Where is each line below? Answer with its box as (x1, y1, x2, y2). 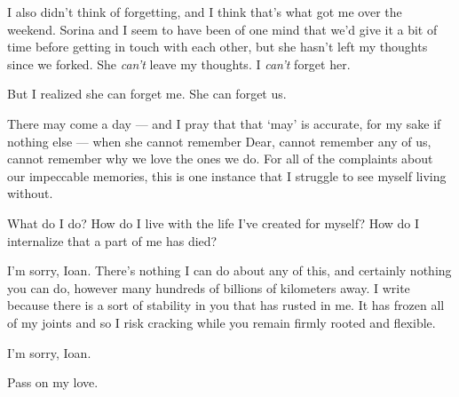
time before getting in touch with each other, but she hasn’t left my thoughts (7, 37, 428, 56)
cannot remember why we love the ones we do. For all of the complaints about (7, 149, 433, 168)
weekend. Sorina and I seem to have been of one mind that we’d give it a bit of (7, 20, 438, 38)
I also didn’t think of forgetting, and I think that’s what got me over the (7, 3, 402, 20)
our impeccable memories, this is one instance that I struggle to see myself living (7, 166, 447, 185)
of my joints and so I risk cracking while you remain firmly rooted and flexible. (7, 313, 436, 331)
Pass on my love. (7, 373, 99, 392)
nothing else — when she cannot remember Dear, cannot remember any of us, (7, 131, 431, 150)
